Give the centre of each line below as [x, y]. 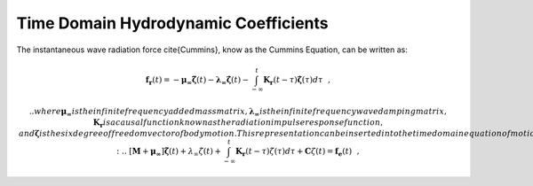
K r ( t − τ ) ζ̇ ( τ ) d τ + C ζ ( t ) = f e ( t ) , [298, 152]
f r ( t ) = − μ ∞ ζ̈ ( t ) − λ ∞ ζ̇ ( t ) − [197, 81]
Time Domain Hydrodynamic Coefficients [172, 23]
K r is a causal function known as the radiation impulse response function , [238, 124]
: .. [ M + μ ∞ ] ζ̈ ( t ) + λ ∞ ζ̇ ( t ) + [169, 152]
